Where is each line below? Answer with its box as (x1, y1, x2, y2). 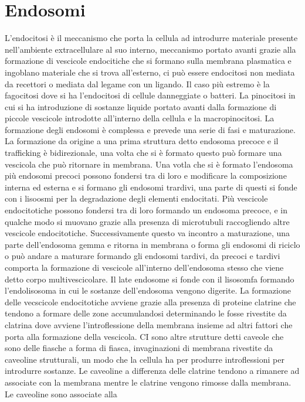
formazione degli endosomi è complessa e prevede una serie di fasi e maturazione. (5, 123, 296, 135)
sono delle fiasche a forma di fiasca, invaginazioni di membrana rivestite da (5, 342, 273, 354)
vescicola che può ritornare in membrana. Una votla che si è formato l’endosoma (5, 158, 293, 170)
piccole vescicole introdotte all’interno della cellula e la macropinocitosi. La (5, 112, 274, 124)
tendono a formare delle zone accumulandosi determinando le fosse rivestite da (5, 307, 287, 319)
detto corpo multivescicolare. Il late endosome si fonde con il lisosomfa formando (5, 272, 294, 285)
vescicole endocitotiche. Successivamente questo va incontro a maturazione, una (5, 227, 290, 239)
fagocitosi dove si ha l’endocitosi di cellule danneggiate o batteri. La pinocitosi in (5, 89, 296, 101)
